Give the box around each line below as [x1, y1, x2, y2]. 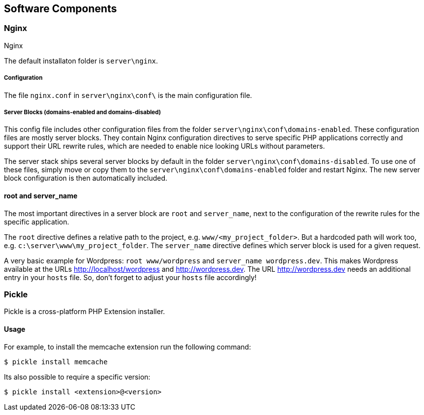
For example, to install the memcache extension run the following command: [4, 342, 251, 351]
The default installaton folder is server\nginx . [4, 56, 158, 65]
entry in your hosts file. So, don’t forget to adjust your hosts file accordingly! [4, 273, 257, 282]
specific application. [4, 217, 69, 226]
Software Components [4, 2, 117, 15]
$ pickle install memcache [4, 357, 108, 366]
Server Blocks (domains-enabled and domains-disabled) [4, 108, 161, 116]
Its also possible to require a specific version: [4, 372, 151, 381]
